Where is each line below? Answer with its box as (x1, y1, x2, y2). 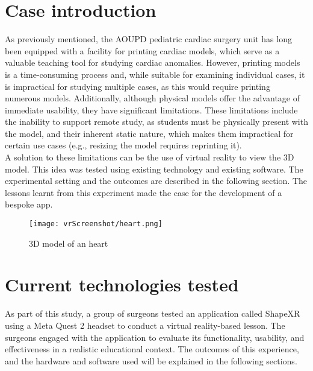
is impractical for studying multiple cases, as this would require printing (5, 80, 270, 92)
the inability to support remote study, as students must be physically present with (5, 115, 308, 128)
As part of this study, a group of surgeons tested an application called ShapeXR (5, 307, 300, 320)
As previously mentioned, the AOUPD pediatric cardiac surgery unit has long (5, 33, 292, 45)
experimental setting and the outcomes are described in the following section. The (5, 174, 308, 187)
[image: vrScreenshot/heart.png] (29, 220, 163, 229)
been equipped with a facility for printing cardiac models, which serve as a (5, 44, 280, 57)
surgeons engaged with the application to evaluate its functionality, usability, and (5, 331, 305, 343)
